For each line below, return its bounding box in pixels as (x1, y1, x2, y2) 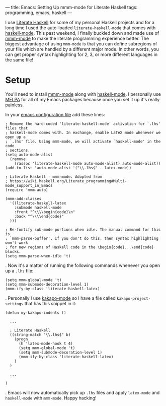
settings (5, 301, 24, 306)
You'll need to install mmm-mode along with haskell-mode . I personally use (5, 91, 161, 97)
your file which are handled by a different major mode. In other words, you (5, 46, 159, 52)
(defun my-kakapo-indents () (5, 310, 66, 315)
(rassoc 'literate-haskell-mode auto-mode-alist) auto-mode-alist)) (14, 161, 161, 166)
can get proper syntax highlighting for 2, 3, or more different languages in (5, 51, 158, 57)
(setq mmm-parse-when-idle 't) (5, 253, 71, 258)
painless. (5, 102, 24, 108)
